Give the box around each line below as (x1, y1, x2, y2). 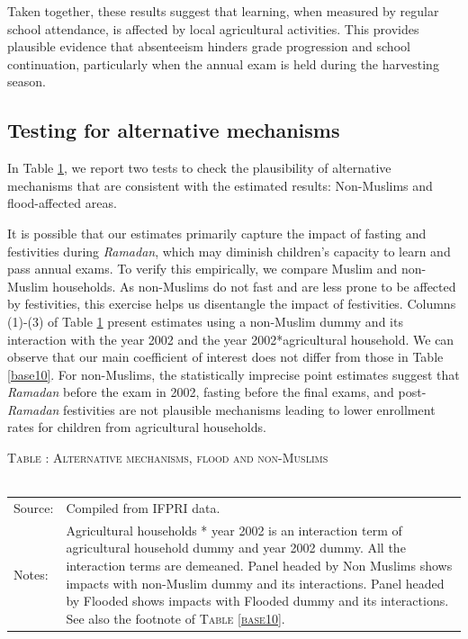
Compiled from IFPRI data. (66, 499, 220, 517)
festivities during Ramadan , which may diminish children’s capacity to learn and (7, 241, 451, 260)
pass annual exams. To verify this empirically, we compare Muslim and (7, 259, 398, 278)
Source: (13, 499, 54, 517)
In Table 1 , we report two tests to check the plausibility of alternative (7, 158, 391, 177)
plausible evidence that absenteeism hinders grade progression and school (7, 37, 410, 56)
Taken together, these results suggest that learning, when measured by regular (7, 2, 439, 20)
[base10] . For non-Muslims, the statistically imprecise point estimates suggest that (7, 364, 460, 383)
